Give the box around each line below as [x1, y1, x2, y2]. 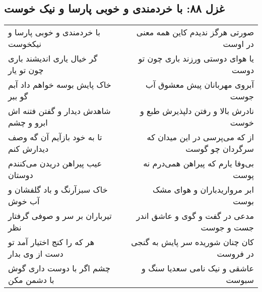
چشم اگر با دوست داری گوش [8, 262, 110, 274]
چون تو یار [8, 64, 44, 76]
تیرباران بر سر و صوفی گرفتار [8, 210, 112, 222]
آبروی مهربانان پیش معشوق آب [146, 79, 254, 91]
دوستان [8, 169, 33, 181]
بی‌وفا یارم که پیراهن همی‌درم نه [143, 157, 254, 169]
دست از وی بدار [8, 248, 63, 260]
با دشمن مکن [8, 274, 54, 286]
